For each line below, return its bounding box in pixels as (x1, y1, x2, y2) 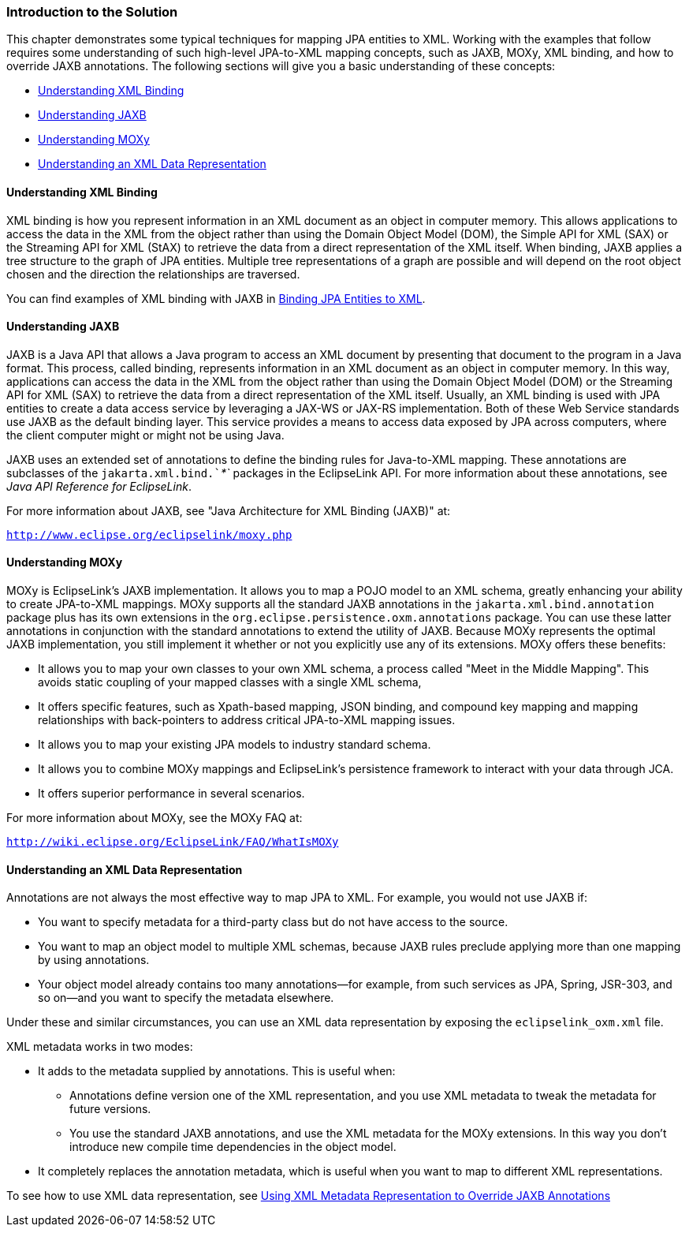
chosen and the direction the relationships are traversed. (6, 267, 300, 281)
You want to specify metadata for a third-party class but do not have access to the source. (38, 915, 508, 929)
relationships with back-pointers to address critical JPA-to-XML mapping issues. (38, 713, 456, 727)
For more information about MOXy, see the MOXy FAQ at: (6, 811, 303, 825)
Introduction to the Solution (6, 4, 178, 20)
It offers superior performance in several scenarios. (38, 787, 305, 801)
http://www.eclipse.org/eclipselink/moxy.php (6, 528, 292, 541)
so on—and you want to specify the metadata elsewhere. (38, 991, 334, 1005)
